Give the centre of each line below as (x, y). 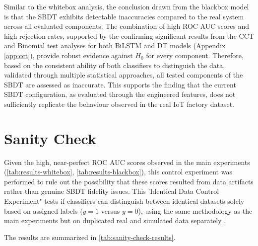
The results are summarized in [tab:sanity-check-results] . (90, 237)
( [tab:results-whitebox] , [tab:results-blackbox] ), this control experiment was (118, 172)
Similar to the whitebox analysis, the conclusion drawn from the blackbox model (127, 6)
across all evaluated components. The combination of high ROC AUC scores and (127, 26)
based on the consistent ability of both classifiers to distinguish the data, (115, 65)
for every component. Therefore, (195, 55)
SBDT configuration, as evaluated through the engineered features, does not (120, 94)
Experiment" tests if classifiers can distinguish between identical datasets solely (124, 201)
